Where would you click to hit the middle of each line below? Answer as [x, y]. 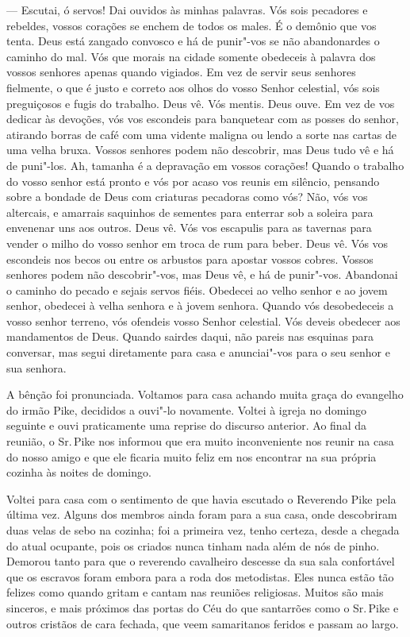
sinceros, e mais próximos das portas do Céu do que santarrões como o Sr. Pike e [203, 607]
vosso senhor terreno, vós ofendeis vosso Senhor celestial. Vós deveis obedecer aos [203, 320]
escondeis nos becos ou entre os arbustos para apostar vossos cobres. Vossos [190, 259]
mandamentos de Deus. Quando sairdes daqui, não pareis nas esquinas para [190, 336]
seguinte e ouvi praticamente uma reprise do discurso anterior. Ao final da [186, 425]
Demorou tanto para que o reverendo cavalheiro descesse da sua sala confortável [201, 561]
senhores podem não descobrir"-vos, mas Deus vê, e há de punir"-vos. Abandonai [202, 274]
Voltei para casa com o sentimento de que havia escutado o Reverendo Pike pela [201, 498]
